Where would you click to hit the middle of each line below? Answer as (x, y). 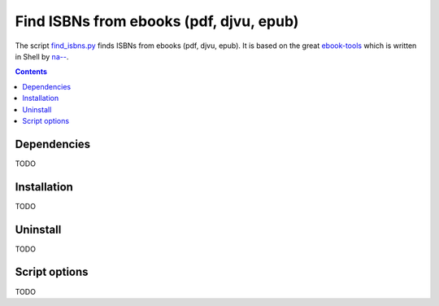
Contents (31, 72)
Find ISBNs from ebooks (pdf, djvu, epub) (157, 21)
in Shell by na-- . (42, 56)
